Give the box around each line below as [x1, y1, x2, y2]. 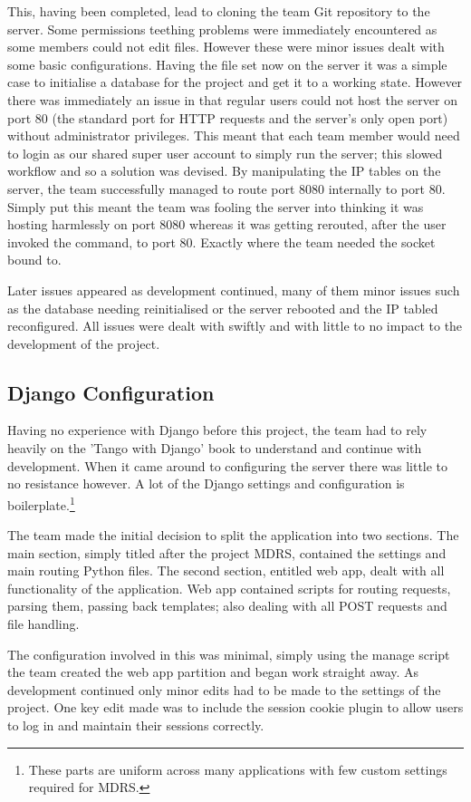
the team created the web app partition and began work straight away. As [7, 662, 419, 681]
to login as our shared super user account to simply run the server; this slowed [7, 143, 443, 162]
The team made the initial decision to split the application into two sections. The [7, 526, 459, 545]
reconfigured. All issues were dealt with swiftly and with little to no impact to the [7, 316, 463, 335]
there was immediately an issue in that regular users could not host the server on [7, 90, 457, 109]
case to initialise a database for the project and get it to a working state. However [7, 72, 463, 92]
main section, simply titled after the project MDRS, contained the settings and [7, 543, 447, 562]
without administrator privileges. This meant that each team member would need [7, 126, 460, 145]
